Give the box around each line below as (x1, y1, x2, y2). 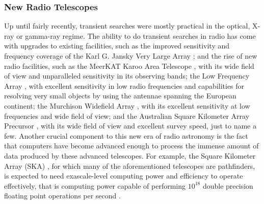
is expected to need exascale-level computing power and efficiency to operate (4, 170, 243, 181)
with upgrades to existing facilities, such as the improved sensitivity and (4, 40, 230, 51)
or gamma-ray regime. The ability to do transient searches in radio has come (16, 30, 256, 41)
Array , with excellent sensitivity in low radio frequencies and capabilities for (4, 80, 245, 91)
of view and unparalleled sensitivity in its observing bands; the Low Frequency (4, 70, 250, 81)
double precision (202, 180, 253, 191)
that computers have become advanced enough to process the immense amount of (4, 140, 259, 151)
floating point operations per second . (4, 190, 121, 201)
